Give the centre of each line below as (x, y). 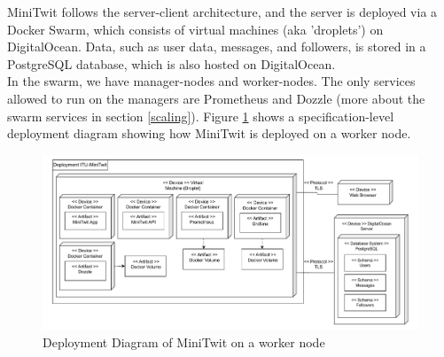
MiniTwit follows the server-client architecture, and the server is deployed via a (222, 12)
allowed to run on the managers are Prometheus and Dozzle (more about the (216, 98)
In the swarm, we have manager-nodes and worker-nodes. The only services (211, 81)
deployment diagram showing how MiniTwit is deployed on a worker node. (209, 133)
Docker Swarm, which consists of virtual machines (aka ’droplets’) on (195, 29)
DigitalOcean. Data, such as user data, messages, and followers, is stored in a (217, 47)
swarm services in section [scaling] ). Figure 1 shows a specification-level (201, 116)
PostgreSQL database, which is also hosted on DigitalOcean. (171, 63)
